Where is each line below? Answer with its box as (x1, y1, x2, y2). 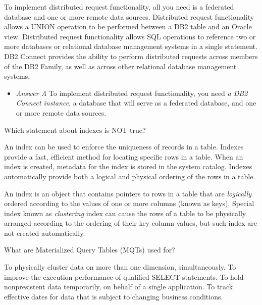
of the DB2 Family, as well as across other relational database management (4, 61, 237, 71)
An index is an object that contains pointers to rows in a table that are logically (4, 188, 252, 198)
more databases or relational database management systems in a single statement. (4, 41, 257, 52)
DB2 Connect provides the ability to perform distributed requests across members (4, 50, 258, 61)
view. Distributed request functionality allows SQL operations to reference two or (4, 31, 256, 41)
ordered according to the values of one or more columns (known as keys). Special (4, 198, 254, 209)
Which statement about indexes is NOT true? (4, 124, 146, 135)
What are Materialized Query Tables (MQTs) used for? (4, 244, 175, 255)
